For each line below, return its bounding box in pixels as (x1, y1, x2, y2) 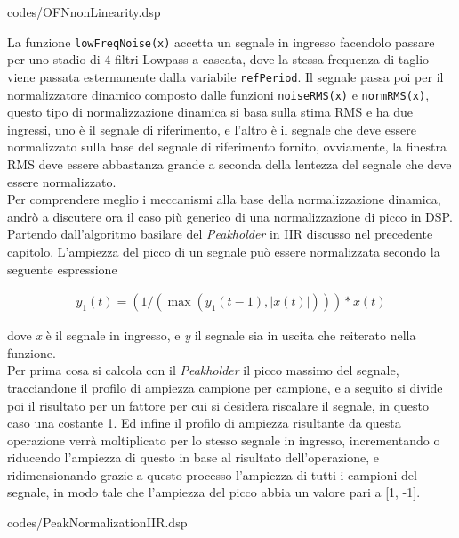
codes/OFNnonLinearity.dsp (7, 3, 161, 20)
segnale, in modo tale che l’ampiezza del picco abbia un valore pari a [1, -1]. (7, 483, 421, 501)
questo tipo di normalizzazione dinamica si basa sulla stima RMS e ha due (7, 102, 413, 121)
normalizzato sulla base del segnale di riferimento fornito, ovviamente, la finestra (7, 137, 447, 156)
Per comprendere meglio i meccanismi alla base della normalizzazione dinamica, (7, 190, 441, 208)
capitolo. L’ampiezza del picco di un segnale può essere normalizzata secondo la (7, 241, 440, 260)
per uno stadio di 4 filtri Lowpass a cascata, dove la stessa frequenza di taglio (7, 50, 430, 69)
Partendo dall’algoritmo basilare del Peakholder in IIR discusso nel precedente (7, 224, 433, 243)
